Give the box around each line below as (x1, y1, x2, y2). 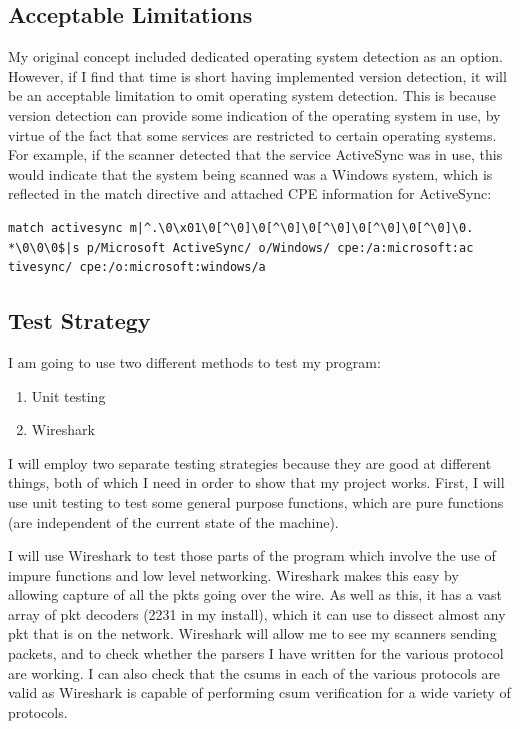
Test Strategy (8, 305, 151, 336)
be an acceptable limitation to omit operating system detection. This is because (8, 85, 497, 106)
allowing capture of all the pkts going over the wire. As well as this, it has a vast (8, 584, 503, 605)
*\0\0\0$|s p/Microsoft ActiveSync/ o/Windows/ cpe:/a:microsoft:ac (8, 240, 474, 255)
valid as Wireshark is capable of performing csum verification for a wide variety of (8, 682, 511, 703)
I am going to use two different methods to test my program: (8, 351, 381, 372)
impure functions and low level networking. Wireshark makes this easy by (8, 564, 459, 585)
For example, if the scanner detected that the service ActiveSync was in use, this (8, 144, 503, 165)
